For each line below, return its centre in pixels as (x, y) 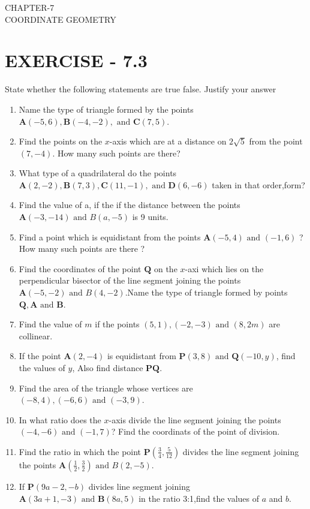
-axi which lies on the (224, 268)
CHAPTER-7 (30, 7)
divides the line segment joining (241, 451)
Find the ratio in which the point (80, 451)
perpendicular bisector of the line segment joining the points (130, 280)
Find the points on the (61, 141)
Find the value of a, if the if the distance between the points (130, 205)
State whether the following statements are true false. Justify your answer (141, 89)
